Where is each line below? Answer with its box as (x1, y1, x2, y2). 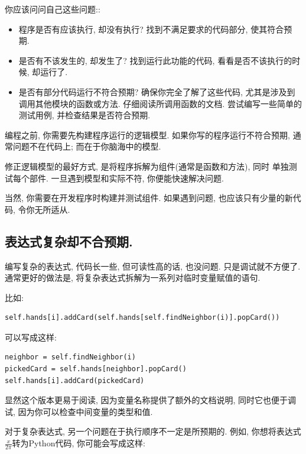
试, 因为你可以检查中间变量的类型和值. (5, 405, 153, 417)
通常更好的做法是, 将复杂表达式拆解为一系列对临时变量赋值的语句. (5, 271, 261, 284)
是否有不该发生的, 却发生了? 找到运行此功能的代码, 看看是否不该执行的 (18, 54, 292, 66)
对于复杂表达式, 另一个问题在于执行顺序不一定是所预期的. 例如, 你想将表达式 (5, 425, 301, 437)
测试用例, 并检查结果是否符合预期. (18, 109, 151, 121)
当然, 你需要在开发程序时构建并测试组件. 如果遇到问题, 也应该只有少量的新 (5, 192, 293, 204)
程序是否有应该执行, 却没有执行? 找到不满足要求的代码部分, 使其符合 (18, 22, 284, 35)
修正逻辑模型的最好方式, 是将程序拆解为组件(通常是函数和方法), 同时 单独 (5, 160, 289, 172)
